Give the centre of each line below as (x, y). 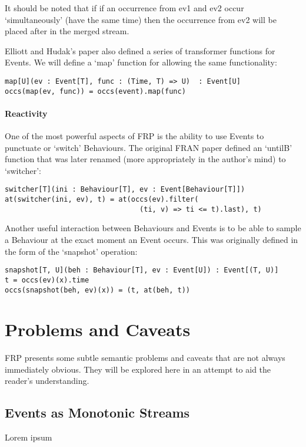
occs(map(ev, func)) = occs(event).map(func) (95, 91)
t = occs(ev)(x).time (47, 280)
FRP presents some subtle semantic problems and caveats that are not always (145, 358)
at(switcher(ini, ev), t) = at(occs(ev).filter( (102, 200)
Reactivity (26, 113)
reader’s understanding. (47, 381)
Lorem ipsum (29, 437)
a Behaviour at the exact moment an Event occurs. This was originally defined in (152, 240)
